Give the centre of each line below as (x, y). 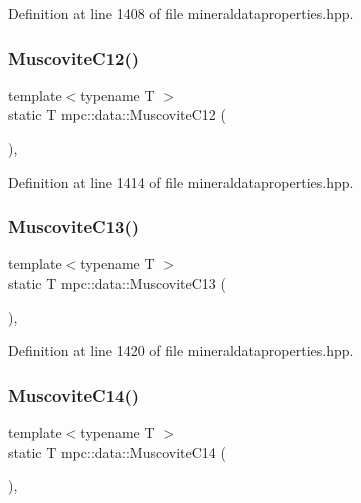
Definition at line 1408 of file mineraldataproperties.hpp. (181, 13)
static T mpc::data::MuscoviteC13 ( (117, 283)
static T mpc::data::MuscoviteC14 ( (117, 451)
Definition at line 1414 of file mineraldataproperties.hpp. (181, 181)
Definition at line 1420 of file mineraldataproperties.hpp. (181, 350)
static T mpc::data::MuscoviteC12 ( (117, 114)
